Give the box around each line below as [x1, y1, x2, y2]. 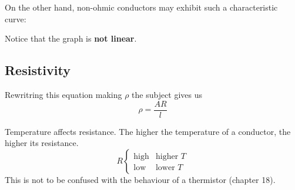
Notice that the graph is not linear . [5, 32, 137, 45]
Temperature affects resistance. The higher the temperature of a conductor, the [5, 125, 291, 137]
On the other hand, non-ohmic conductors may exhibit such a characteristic [5, 1, 278, 13]
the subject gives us [132, 88, 203, 100]
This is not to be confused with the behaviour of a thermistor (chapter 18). [5, 173, 276, 185]
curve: [5, 12, 26, 25]
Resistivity [5, 61, 71, 79]
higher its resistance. [5, 137, 79, 149]
